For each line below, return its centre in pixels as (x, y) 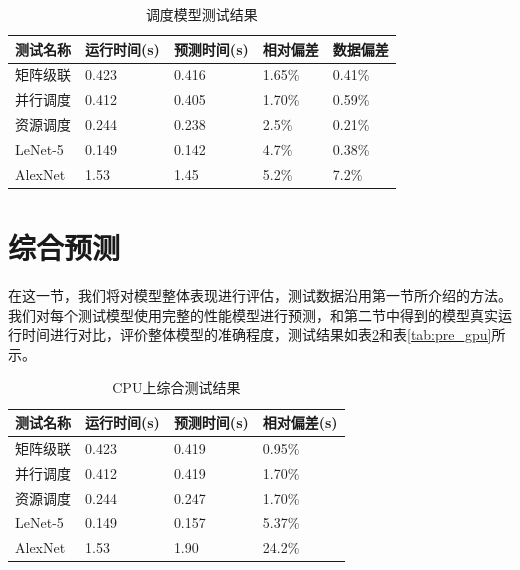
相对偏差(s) (300, 422)
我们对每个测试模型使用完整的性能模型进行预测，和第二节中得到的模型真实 (253, 314)
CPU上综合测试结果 (176, 387)
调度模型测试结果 (201, 14)
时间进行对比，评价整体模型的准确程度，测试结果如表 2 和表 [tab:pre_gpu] (256, 334)
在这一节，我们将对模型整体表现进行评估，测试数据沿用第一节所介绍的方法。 (260, 295)
